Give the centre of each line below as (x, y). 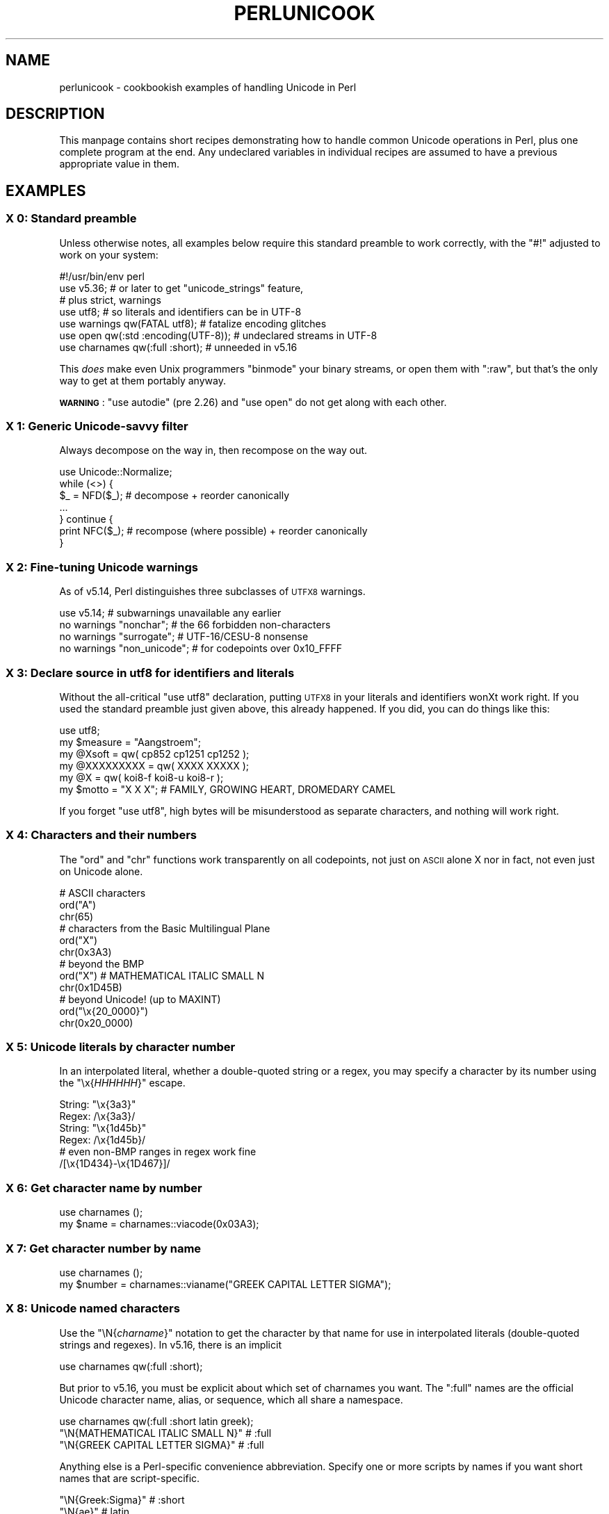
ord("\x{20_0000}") (104, 1011)
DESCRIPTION (55, 114)
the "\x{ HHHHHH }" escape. (122, 1083)
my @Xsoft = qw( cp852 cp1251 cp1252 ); (154, 754)
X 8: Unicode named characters (93, 1309)
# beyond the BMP (102, 963)
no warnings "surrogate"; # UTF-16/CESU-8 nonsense (184, 637)
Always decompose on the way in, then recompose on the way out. (213, 450)
